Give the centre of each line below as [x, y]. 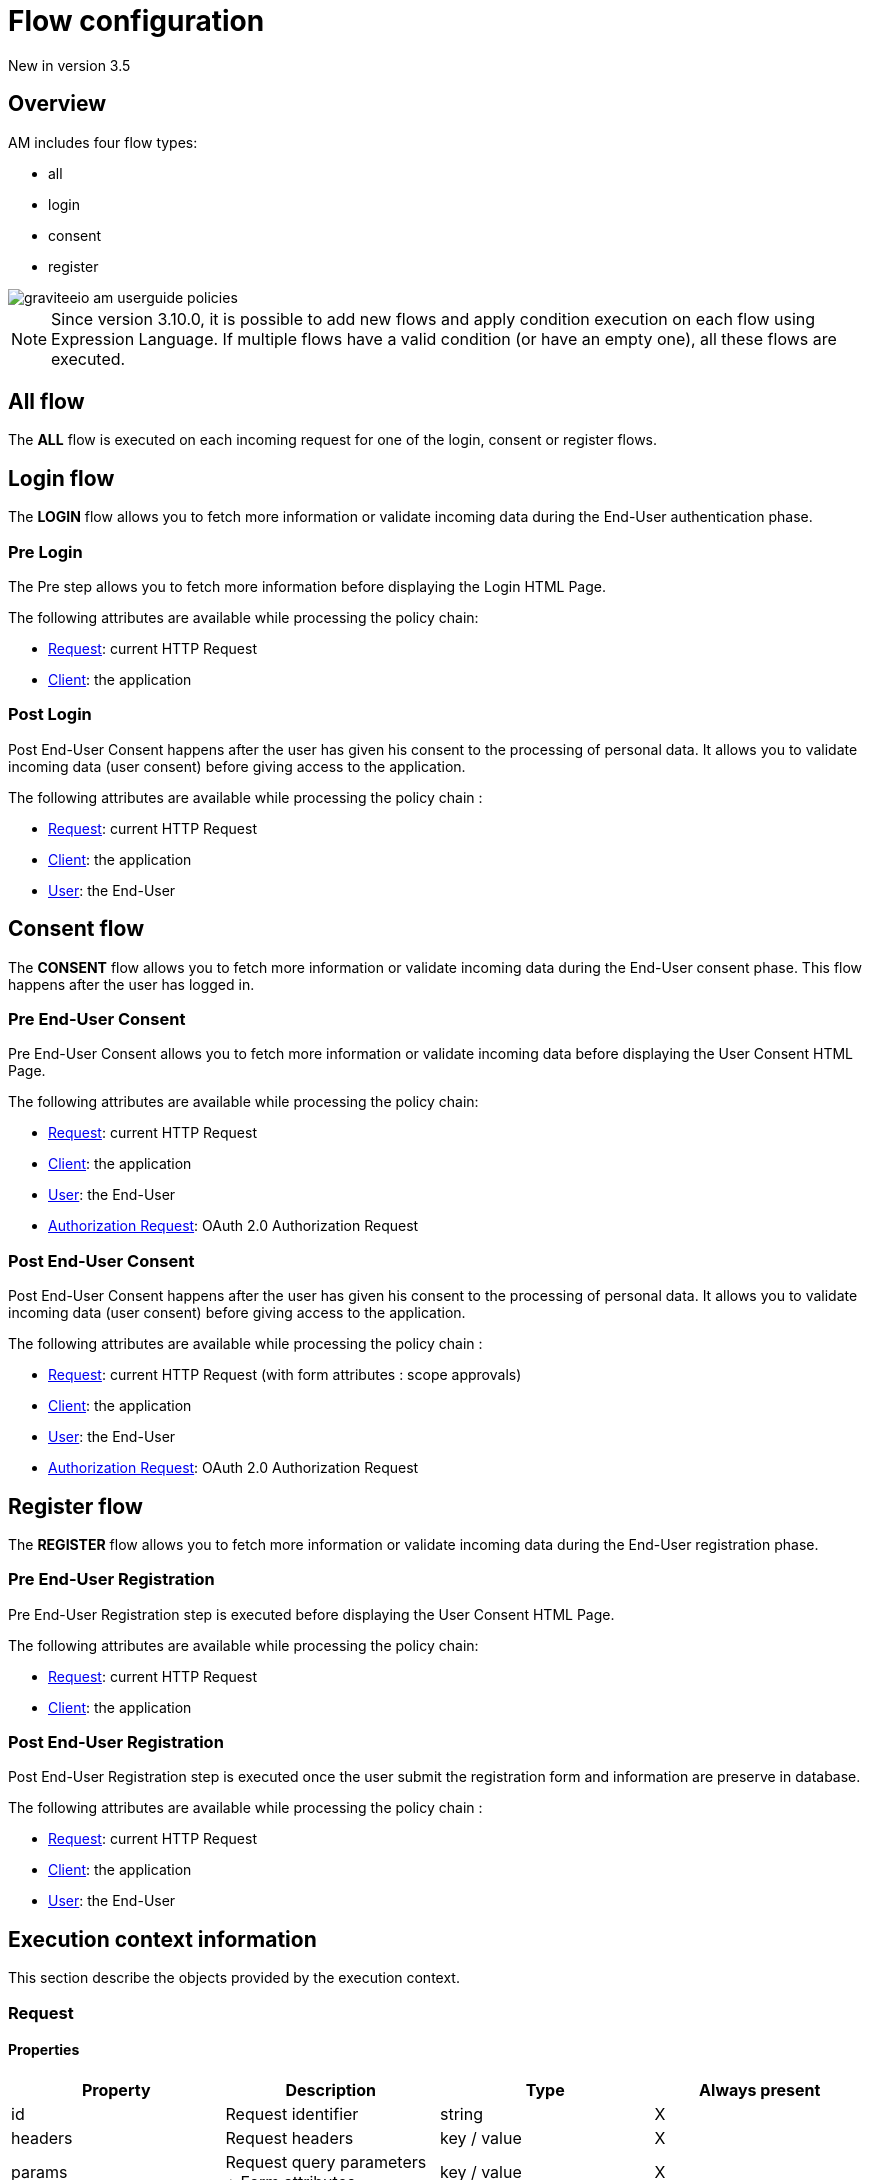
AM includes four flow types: [103, 142]
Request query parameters [326, 2161]
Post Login [50, 714]
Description [330, 2089]
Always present [760, 2089]
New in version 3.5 [69, 65]
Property [116, 2089]
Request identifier [292, 2113]
